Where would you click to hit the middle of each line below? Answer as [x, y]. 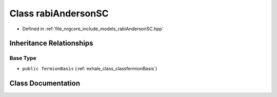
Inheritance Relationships [51, 43]
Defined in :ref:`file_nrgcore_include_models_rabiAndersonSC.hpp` [93, 29]
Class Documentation [45, 83]
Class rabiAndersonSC [59, 13]
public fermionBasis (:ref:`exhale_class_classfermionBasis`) [90, 68]
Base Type [23, 58]
